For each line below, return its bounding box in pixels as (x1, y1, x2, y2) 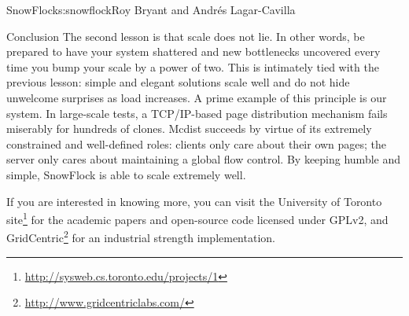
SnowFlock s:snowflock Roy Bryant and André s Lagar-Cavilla (6, 2, 296, 17)
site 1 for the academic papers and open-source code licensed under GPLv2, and (6, 209, 389, 227)
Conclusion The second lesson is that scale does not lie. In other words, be (6, 28, 365, 44)
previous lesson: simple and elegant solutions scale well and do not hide (6, 74, 350, 90)
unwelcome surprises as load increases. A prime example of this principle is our (6, 89, 387, 105)
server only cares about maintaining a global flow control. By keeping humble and (6, 151, 401, 167)
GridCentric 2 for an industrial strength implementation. (6, 227, 275, 246)
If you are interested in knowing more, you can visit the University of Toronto (6, 193, 382, 209)
